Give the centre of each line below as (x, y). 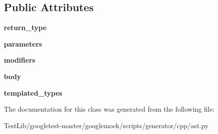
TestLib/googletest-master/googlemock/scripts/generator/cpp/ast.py (106, 125)
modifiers (20, 60)
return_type (25, 27)
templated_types (33, 92)
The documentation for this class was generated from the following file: (109, 109)
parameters (23, 43)
